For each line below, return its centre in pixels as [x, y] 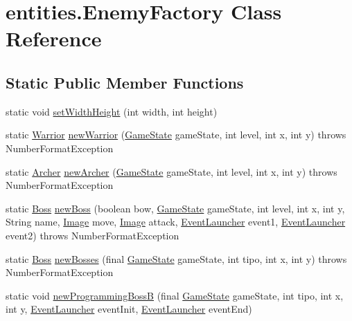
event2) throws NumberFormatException [93, 235]
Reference [54, 38]
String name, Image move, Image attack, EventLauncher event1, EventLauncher [176, 222]
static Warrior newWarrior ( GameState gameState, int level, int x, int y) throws [176, 135]
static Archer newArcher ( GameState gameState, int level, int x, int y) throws [171, 171]
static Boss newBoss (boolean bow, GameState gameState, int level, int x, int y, [175, 208]
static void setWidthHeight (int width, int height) [112, 111]
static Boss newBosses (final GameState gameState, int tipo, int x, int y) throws [176, 258]
